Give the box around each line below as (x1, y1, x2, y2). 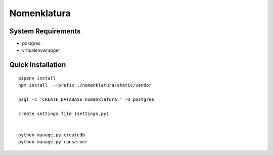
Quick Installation (9, 61, 66, 69)
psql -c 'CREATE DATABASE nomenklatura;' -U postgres (18, 97, 154, 102)
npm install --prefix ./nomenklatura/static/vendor (18, 83, 152, 88)
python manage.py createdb (18, 132, 85, 138)
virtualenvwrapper (22, 47, 61, 53)
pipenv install (18, 75, 56, 81)
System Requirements (9, 27, 81, 35)
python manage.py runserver (18, 139, 88, 145)
